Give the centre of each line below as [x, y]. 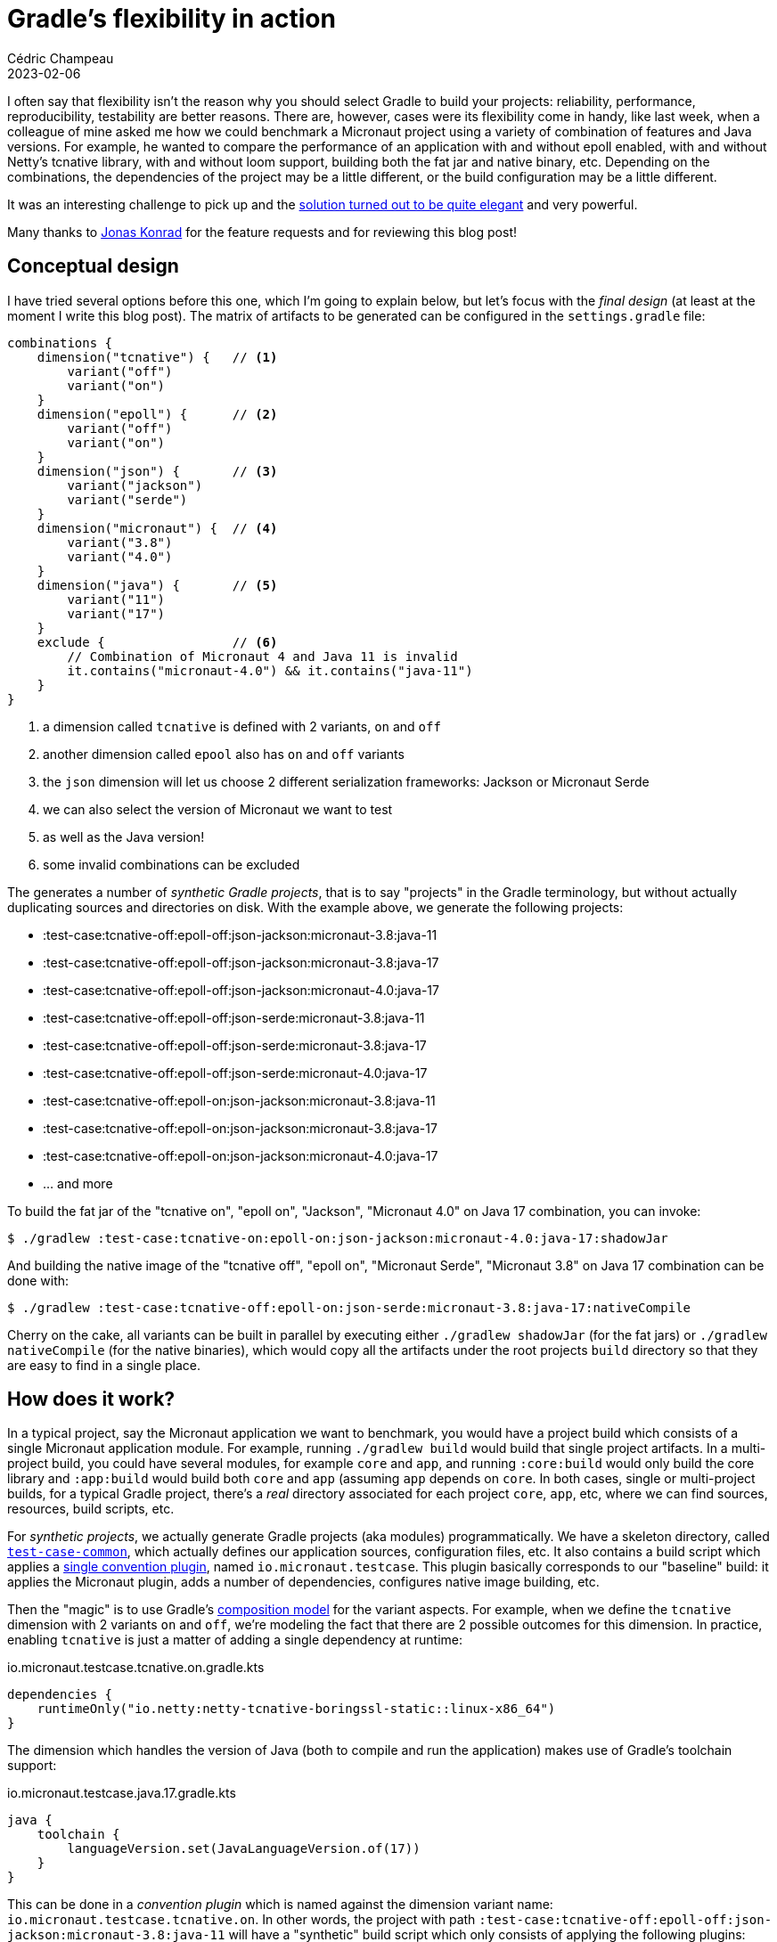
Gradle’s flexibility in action [172, 19]
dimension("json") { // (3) [157, 471]
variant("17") [116, 613]
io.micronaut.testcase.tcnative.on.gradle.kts [136, 1668]
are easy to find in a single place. [104, 1365]
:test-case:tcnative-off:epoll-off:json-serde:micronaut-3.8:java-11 [234, 1017]
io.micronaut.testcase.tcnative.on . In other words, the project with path [241, 1920]
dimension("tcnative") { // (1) [157, 357]
